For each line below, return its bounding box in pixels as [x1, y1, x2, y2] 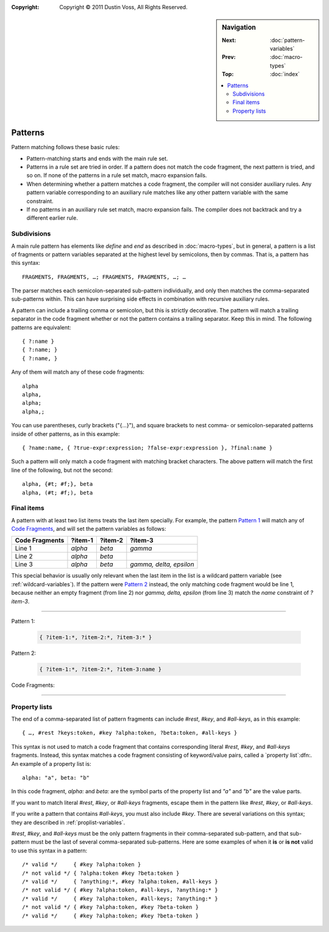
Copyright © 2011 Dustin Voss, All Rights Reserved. [59, 4, 188, 10]
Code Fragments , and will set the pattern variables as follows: [11, 525, 166, 533]
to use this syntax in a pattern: [11, 847, 88, 854]
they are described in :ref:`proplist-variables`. [11, 819, 126, 826]
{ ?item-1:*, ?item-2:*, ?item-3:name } [39, 665, 161, 673]
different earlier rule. [26, 214, 79, 222]
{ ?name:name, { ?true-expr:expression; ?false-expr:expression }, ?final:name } [22, 444, 273, 451]
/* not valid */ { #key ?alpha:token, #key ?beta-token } [22, 904, 199, 911]
